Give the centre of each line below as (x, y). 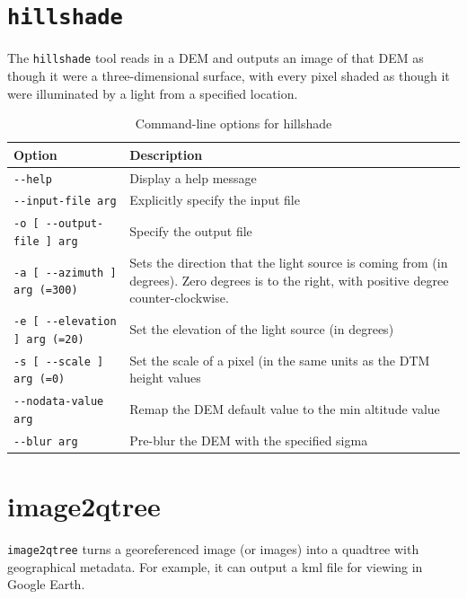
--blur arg (46, 441)
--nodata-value (59, 402)
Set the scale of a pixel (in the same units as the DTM (280, 360)
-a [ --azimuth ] (65, 273)
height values (165, 378)
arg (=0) (40, 379)
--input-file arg (65, 202)
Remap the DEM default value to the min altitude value (285, 408)
